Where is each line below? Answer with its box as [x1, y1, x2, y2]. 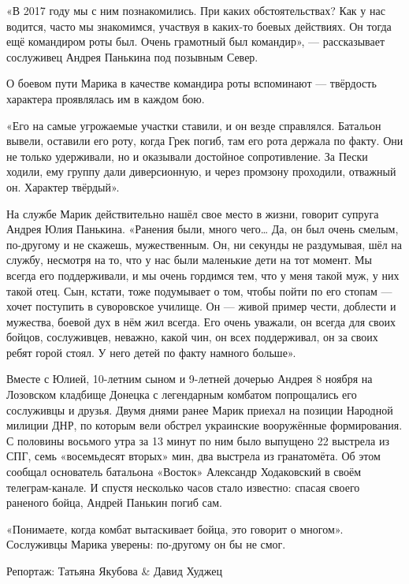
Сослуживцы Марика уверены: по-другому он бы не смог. [6, 536, 286, 552]
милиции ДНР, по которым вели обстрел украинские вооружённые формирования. [6, 417, 403, 433]
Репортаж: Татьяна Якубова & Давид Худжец [6, 563, 222, 578]
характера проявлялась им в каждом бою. [6, 90, 205, 106]
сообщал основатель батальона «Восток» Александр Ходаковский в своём [6, 463, 362, 480]
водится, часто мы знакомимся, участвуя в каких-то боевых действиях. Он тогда [6, 17, 392, 34]
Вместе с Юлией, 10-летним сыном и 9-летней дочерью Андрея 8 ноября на [6, 370, 373, 387]
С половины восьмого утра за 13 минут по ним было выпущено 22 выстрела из [6, 432, 389, 448]
